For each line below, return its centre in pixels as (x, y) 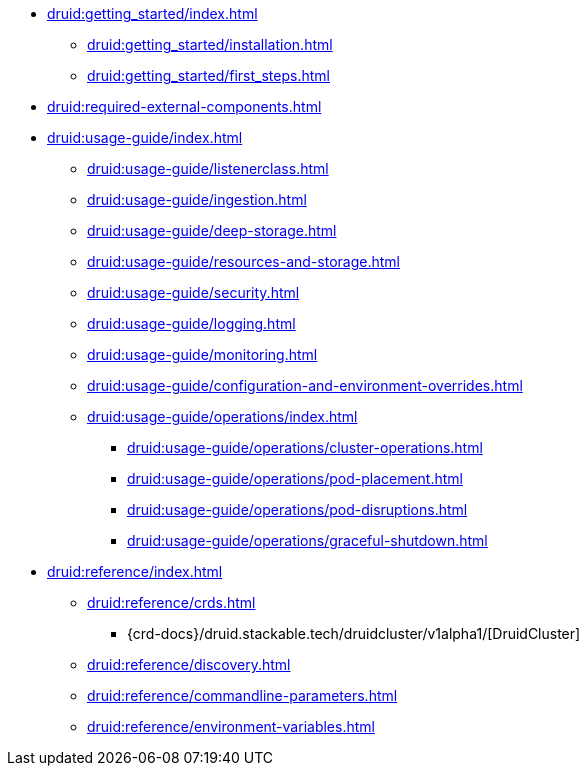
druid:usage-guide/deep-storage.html (212, 230)
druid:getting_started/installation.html (210, 44)
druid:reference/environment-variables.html (231, 726)
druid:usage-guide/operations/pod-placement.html (295, 478)
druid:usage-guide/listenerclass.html (208, 168)
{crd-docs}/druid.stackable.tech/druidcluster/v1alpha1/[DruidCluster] (354, 633)
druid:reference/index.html (135, 571)
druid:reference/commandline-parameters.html (242, 695)
